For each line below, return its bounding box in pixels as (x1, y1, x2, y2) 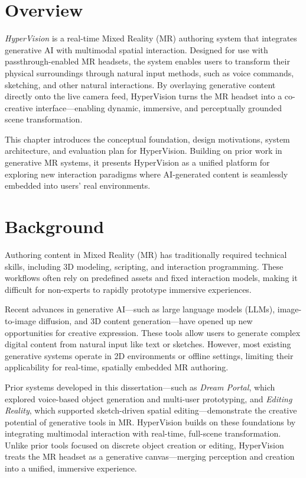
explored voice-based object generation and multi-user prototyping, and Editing (5, 392, 292, 405)
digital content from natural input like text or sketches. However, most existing (5, 338, 291, 350)
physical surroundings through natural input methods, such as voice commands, (5, 66, 294, 79)
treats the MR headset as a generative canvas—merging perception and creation (5, 450, 295, 463)
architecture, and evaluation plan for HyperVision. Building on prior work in (5, 144, 282, 157)
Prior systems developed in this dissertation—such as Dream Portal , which (5, 380, 275, 393)
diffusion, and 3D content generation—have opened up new (38, 314, 253, 327)
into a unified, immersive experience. (5, 462, 137, 474)
